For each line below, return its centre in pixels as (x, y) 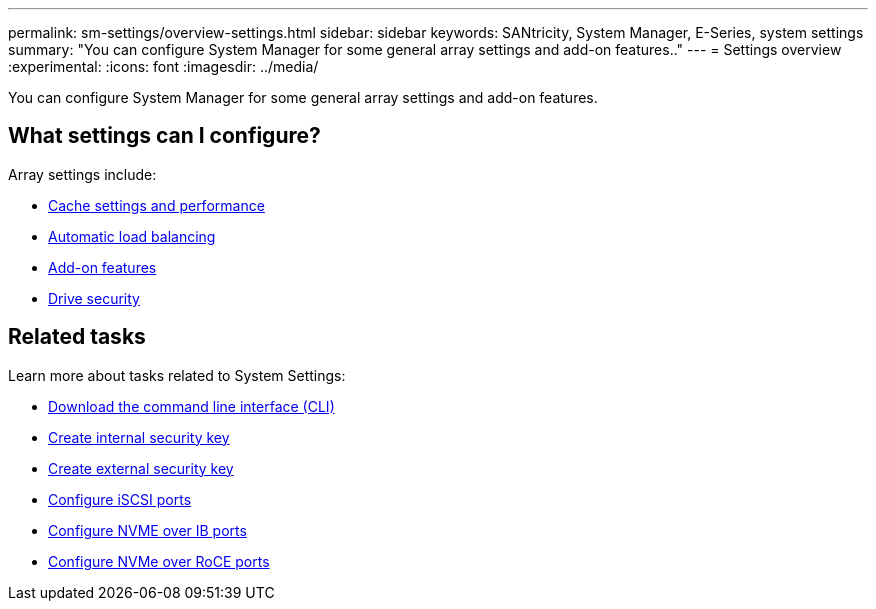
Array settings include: (82, 174)
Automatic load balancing (132, 236)
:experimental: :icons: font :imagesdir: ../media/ (163, 66)
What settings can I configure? (164, 136)
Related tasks (77, 337)
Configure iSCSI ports (120, 499)
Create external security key (141, 468)
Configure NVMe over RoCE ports (159, 561)
